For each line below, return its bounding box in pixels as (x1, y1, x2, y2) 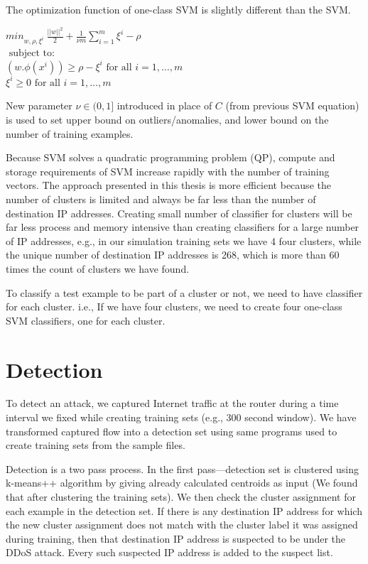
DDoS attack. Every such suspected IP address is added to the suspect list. (6, 545, 333, 560)
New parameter (6, 98, 72, 113)
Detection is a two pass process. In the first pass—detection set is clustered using (6, 461, 359, 476)
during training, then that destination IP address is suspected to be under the (6, 531, 346, 546)
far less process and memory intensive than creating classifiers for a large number (6, 219, 359, 234)
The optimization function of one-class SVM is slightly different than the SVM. (6, 2, 351, 16)
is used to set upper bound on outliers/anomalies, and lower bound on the (6, 112, 329, 126)
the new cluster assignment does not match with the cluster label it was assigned (6, 517, 358, 532)
